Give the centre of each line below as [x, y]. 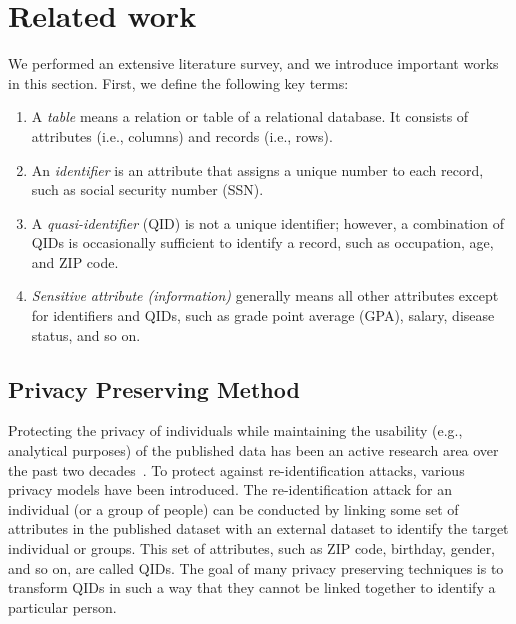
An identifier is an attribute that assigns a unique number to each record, [257, 169]
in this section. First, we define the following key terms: [178, 82]
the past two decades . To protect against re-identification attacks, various [236, 469]
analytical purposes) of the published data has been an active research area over [253, 450]
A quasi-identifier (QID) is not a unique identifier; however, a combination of [267, 222]
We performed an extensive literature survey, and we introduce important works [253, 63]
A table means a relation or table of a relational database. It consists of [250, 116]
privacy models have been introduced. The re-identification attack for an [230, 489]
